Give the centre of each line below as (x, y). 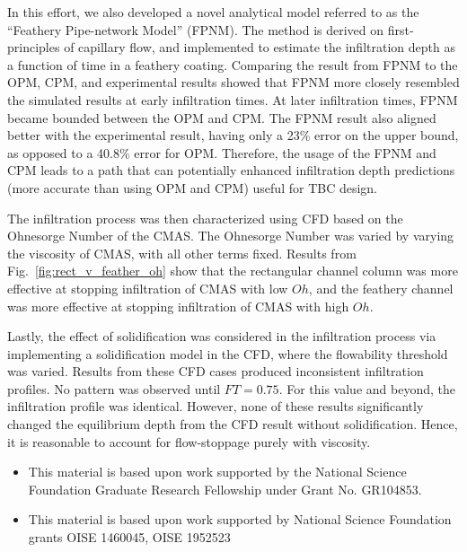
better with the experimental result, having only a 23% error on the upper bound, (233, 135)
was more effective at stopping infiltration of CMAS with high (178, 306)
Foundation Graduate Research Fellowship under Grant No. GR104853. (225, 489)
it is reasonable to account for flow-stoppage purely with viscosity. (189, 441)
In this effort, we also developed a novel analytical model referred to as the (213, 12)
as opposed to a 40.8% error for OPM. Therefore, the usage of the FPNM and (222, 152)
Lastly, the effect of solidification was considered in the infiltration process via (222, 336)
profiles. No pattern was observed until (114, 388)
